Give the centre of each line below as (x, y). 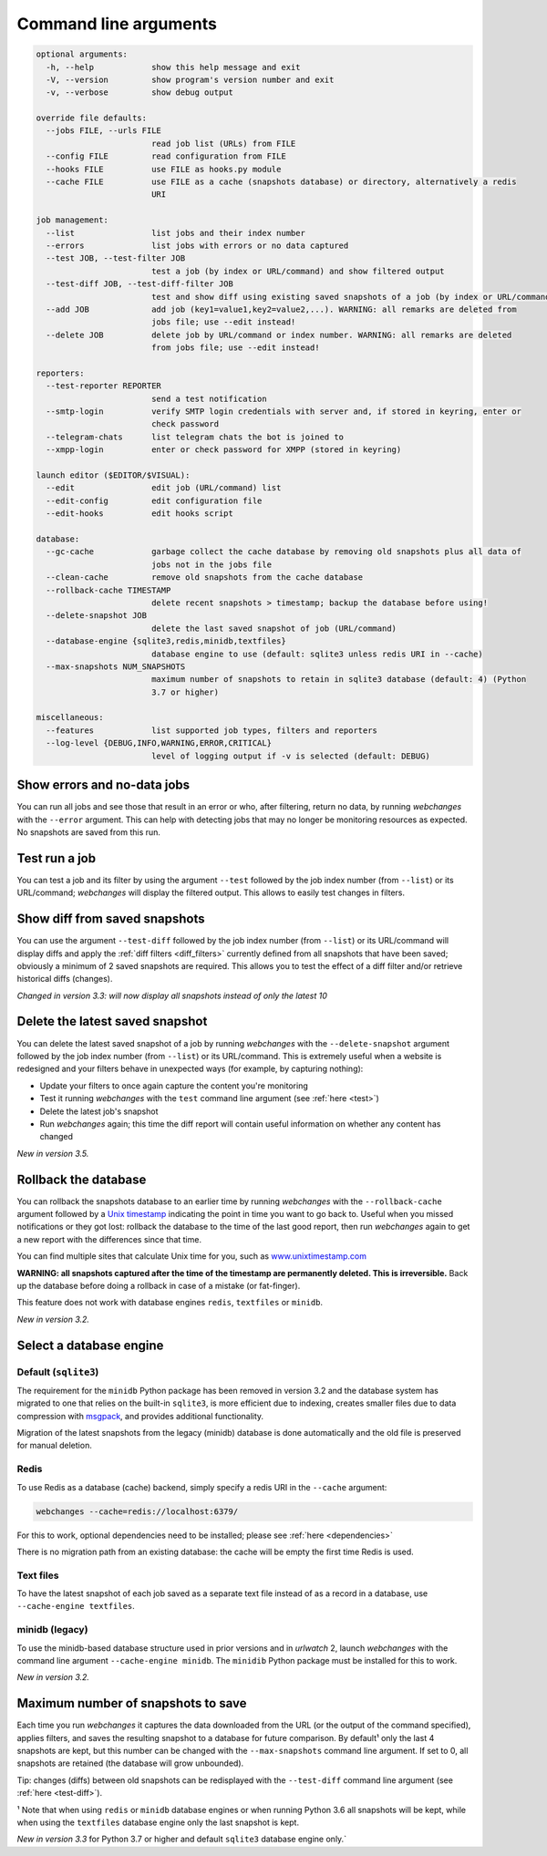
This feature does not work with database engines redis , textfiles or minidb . (170, 1303)
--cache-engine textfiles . (76, 1606)
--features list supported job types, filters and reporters (212, 730)
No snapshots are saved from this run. (89, 832)
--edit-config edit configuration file (154, 500)
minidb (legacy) (52, 1630)
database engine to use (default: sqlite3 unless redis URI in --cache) (317, 654)
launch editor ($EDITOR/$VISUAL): (113, 475)
